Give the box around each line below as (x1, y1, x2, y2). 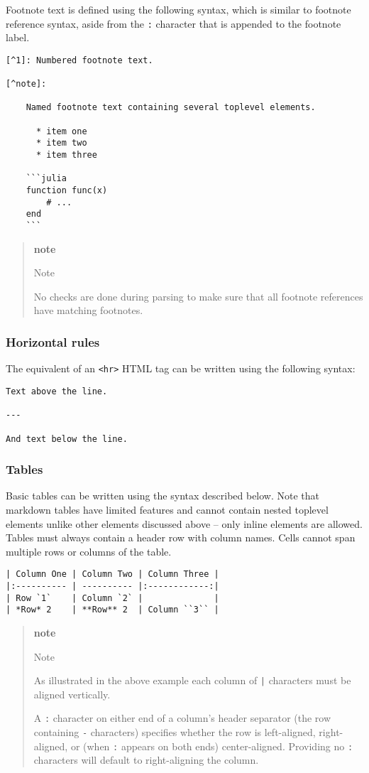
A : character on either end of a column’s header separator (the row (33, 710, 331, 725)
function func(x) (26, 185, 108, 196)
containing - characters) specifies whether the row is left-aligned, (33, 725, 316, 740)
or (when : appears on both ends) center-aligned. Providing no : (70, 738, 353, 753)
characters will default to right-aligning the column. (33, 752, 259, 767)
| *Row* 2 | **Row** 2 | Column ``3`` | (6, 605, 219, 615)
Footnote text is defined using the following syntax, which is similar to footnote (6, 2, 351, 16)
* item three (35, 150, 97, 161)
